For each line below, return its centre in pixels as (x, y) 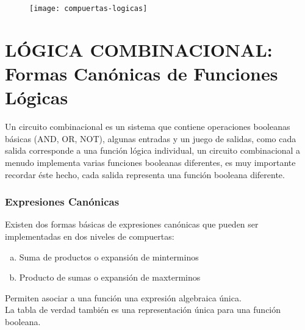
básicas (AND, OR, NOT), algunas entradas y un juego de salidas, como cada (151, 138)
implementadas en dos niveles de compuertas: (90, 236)
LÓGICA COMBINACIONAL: (139, 49)
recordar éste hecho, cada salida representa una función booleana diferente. (145, 174)
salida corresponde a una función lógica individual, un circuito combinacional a (153, 150)
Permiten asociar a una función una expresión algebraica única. (123, 297)
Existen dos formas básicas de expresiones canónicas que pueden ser (132, 224)
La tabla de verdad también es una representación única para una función (143, 310)
